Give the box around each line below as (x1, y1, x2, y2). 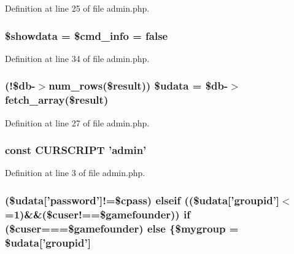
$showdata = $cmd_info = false (5, 28, 168, 43)
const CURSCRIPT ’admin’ (5, 142, 147, 158)
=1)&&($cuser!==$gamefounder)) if (5, 206, 190, 221)
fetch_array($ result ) (5, 92, 109, 107)
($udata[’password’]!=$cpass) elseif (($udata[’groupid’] (5, 192, 280, 207)
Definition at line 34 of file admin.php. (5, 52, 150, 64)
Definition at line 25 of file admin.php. (5, 2, 150, 14)
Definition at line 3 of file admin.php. (5, 166, 145, 179)
